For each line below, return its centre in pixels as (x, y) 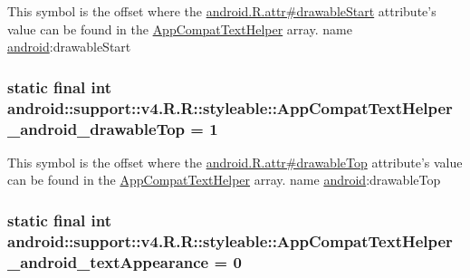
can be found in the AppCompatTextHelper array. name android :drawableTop (224, 180)
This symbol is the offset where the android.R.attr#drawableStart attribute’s (222, 11)
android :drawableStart (69, 47)
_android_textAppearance (108, 261)
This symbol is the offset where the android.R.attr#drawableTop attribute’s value (235, 162)
